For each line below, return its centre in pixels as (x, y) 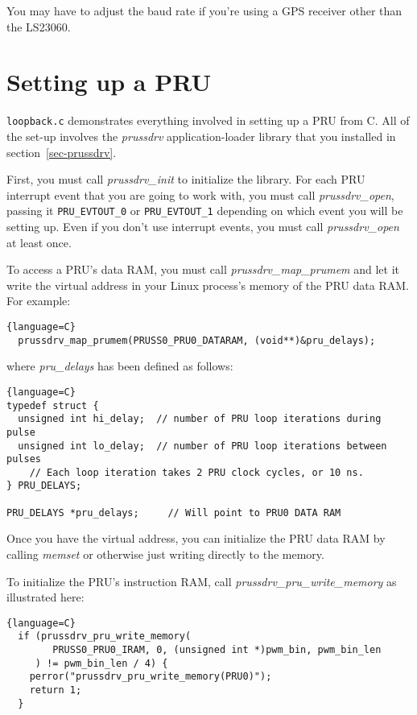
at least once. (39, 242)
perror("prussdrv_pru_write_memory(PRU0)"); (151, 677)
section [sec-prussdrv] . (62, 152)
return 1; (56, 690)
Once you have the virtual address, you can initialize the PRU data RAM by (196, 538)
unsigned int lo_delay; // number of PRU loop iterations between (202, 446)
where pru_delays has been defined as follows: (120, 366)
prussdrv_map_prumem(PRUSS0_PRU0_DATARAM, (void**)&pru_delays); (197, 340)
